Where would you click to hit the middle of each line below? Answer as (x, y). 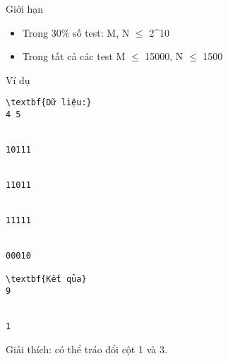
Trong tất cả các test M (74, 56)
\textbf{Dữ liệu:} (49, 103)
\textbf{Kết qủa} (46, 279)
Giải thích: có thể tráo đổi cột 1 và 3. (86, 349)
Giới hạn (25, 8)
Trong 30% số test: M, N (76, 32)
